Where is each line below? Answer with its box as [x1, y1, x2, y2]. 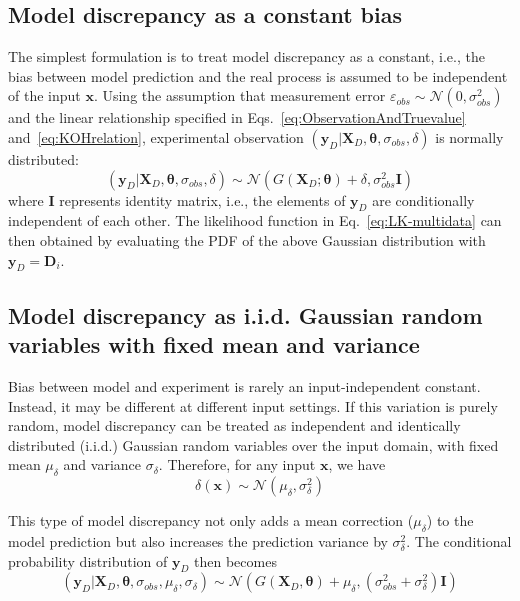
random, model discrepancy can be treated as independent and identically [8, 415, 461, 436]
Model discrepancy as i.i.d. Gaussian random [8, 299, 483, 330]
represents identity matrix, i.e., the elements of [59, 189, 346, 210]
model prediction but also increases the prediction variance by [8, 530, 388, 551]
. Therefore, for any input [158, 454, 316, 475]
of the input [8, 85, 81, 106]
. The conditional [406, 530, 512, 551]
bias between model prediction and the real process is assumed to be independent [8, 65, 508, 86]
